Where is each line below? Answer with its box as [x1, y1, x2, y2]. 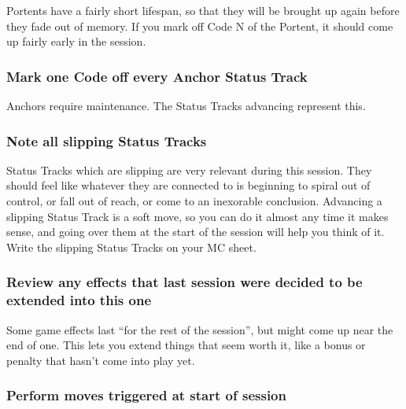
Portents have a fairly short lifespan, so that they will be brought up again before [6, 2, 400, 18]
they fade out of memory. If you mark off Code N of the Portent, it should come [6, 17, 393, 34]
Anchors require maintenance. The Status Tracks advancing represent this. [6, 98, 366, 113]
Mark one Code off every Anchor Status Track [6, 66, 308, 86]
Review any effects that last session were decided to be [6, 272, 363, 292]
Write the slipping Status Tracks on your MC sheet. [6, 238, 257, 255]
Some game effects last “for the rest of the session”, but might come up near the [6, 321, 393, 337]
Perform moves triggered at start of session [6, 385, 286, 405]
